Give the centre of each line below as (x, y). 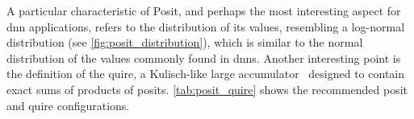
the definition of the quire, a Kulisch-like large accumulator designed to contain (206, 74)
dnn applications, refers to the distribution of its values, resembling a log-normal (206, 26)
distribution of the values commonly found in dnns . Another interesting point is (204, 57)
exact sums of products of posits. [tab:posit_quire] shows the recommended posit (207, 89)
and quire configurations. (68, 105)
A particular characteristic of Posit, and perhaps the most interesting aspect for (204, 10)
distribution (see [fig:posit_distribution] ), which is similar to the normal (185, 42)
